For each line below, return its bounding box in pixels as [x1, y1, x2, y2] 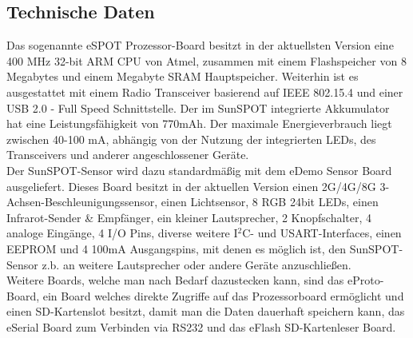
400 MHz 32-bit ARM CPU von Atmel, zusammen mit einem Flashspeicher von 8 [6, 52, 407, 69]
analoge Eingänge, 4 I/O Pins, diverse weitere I [6, 225, 238, 241]
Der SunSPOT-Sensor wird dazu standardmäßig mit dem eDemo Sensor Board [6, 161, 392, 178]
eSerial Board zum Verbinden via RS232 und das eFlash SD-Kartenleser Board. [6, 318, 396, 335]
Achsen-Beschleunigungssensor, [6, 193, 158, 210]
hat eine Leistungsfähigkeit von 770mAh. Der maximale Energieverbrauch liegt [6, 115, 392, 132]
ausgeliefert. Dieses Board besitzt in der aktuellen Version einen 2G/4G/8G [6, 177, 376, 194]
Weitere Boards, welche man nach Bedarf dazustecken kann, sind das [6, 272, 344, 288]
